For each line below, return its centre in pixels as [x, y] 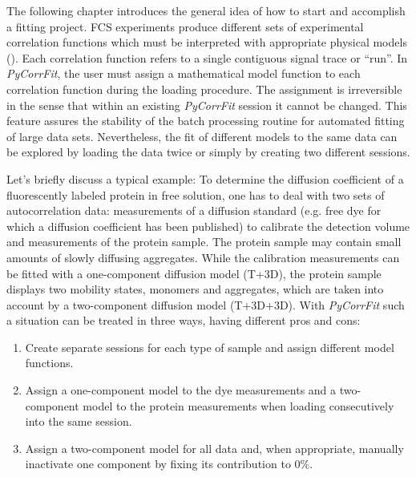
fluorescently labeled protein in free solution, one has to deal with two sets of [196, 194]
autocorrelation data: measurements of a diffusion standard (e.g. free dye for [194, 210]
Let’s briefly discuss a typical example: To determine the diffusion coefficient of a [205, 178]
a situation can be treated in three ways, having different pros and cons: [184, 320]
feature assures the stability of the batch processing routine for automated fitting [206, 121]
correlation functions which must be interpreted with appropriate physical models [207, 42]
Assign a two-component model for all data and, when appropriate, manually [214, 448]
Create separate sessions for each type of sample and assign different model [210, 347]
